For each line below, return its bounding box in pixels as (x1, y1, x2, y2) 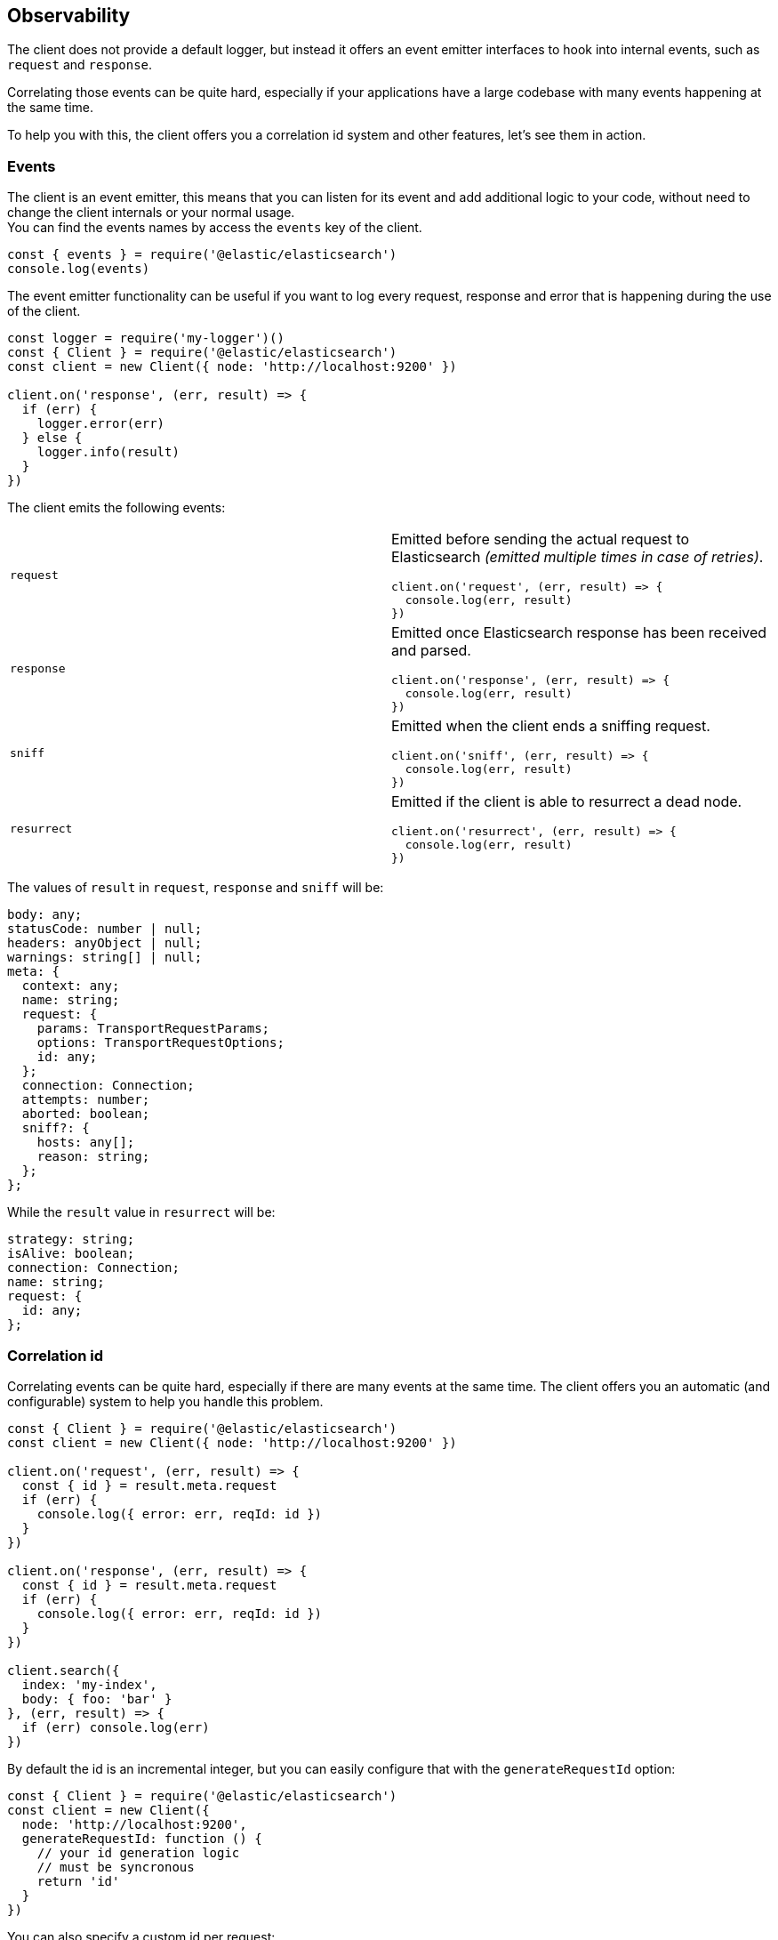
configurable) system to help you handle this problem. (7, 1393, 324, 1409)
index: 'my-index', (21, 1677, 157, 1692)
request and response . (7, 57, 153, 73)
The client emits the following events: (7, 500, 226, 516)
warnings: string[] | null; (7, 950, 203, 965)
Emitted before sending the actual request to (391, 530, 690, 549)
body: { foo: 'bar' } (21, 1691, 172, 1706)
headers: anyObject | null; (7, 936, 203, 951)
